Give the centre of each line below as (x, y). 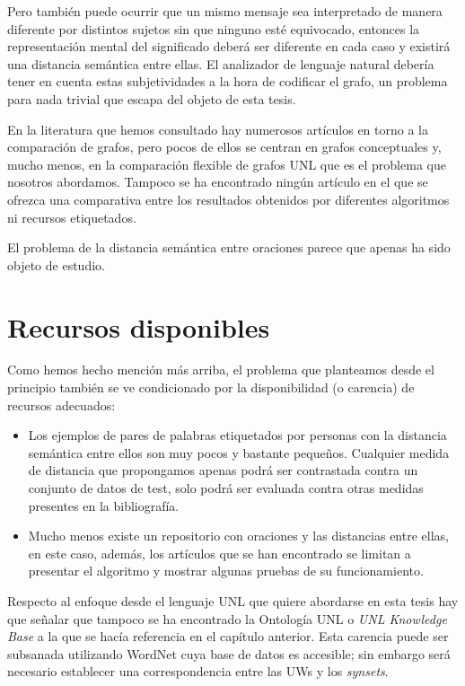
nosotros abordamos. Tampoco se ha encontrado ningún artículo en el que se (218, 182)
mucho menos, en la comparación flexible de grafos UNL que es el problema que (227, 164)
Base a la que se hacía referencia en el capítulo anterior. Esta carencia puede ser (228, 636)
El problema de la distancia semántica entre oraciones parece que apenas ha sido (229, 247)
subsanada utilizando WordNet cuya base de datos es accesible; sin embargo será (229, 653)
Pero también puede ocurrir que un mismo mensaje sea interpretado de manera (225, 11)
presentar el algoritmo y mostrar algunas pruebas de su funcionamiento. (226, 571)
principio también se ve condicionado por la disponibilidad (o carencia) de (211, 387)
